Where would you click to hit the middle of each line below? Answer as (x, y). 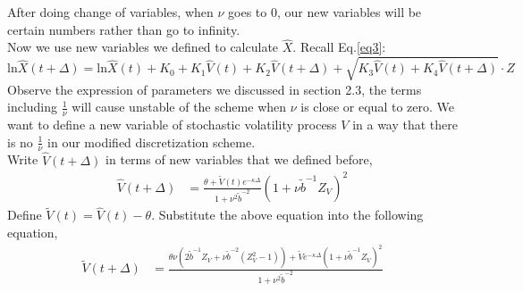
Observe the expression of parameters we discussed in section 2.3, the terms (215, 89)
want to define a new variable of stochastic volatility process (172, 124)
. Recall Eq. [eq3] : (339, 47)
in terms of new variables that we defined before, (239, 159)
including (33, 107)
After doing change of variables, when (110, 12)
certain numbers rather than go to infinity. (124, 29)
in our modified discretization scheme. (152, 142)
